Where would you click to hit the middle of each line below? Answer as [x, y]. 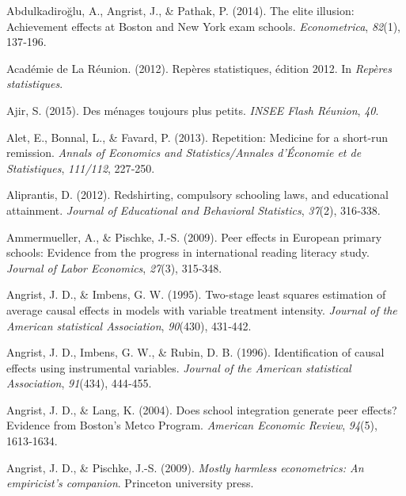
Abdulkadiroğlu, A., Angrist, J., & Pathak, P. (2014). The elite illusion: [180, 10]
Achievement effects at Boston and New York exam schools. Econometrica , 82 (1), [203, 26]
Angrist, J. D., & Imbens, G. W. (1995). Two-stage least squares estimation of [196, 294]
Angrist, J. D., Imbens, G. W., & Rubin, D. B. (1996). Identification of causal [195, 352]
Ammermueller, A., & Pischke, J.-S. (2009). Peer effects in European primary [194, 237]
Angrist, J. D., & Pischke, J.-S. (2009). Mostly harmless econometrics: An [185, 467]
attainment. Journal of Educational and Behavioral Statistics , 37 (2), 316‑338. [194, 210]
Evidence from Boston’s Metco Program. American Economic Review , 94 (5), [192, 425]
